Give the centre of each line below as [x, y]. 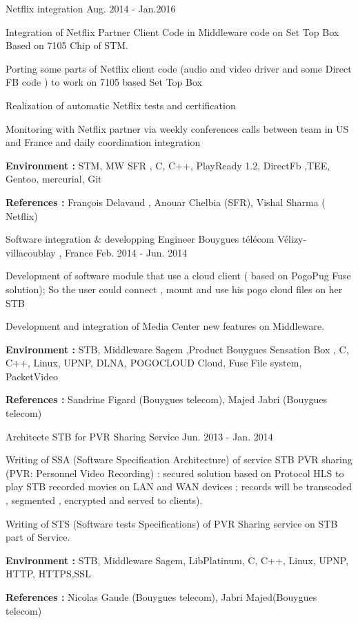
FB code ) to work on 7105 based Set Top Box [104, 82]
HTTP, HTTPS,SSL [48, 574]
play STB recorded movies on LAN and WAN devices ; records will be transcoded [179, 486]
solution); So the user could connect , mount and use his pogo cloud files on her [174, 289]
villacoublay [31, 252]
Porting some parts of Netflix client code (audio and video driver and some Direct [179, 68]
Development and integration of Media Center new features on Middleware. [165, 326]
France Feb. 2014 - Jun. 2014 [126, 252]
